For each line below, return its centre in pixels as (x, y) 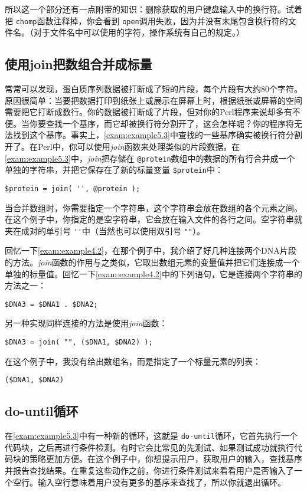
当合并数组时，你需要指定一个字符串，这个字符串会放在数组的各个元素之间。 (153, 207)
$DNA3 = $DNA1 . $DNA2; (51, 304)
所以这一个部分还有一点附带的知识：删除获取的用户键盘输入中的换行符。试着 (153, 9)
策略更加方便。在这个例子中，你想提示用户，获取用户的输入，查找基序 (166, 459)
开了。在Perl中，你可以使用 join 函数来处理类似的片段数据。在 (123, 147)
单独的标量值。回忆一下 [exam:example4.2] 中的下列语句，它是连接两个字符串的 (153, 273)
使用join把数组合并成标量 (79, 64)
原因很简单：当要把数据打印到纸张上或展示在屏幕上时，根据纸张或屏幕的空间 (153, 100)
